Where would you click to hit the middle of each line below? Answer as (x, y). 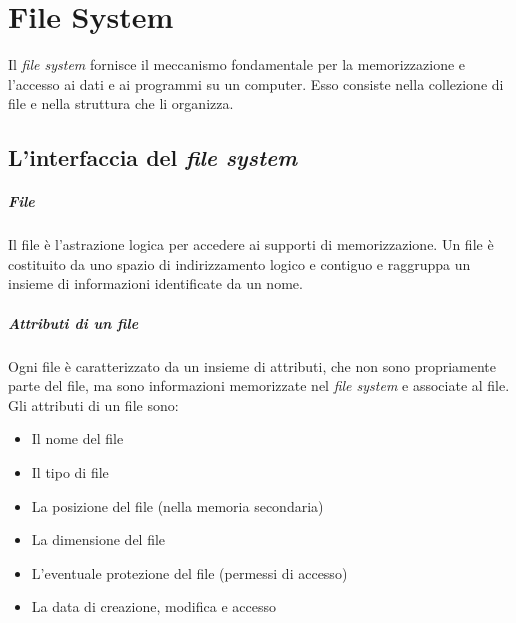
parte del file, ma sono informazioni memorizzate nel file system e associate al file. (259, 385)
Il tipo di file (70, 471)
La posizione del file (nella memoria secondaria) (177, 505)
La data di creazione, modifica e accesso (153, 606)
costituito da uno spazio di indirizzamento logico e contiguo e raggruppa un (239, 263)
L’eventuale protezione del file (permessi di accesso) (189, 572)
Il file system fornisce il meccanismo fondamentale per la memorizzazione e (237, 64)
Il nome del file (77, 438)
